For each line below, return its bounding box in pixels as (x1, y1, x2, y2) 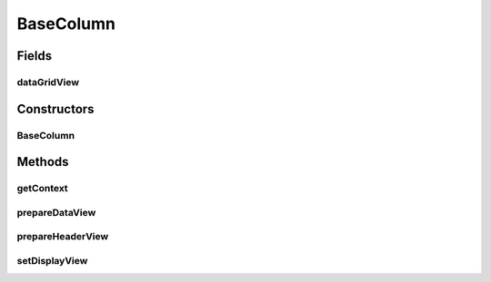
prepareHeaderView (16, 230, 109, 243)
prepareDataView (16, 206, 96, 219)
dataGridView (16, 75, 80, 88)
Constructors (16, 101, 95, 117)
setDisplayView (16, 254, 88, 267)
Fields (16, 48, 53, 63)
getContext (16, 182, 68, 195)
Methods (16, 154, 69, 170)
